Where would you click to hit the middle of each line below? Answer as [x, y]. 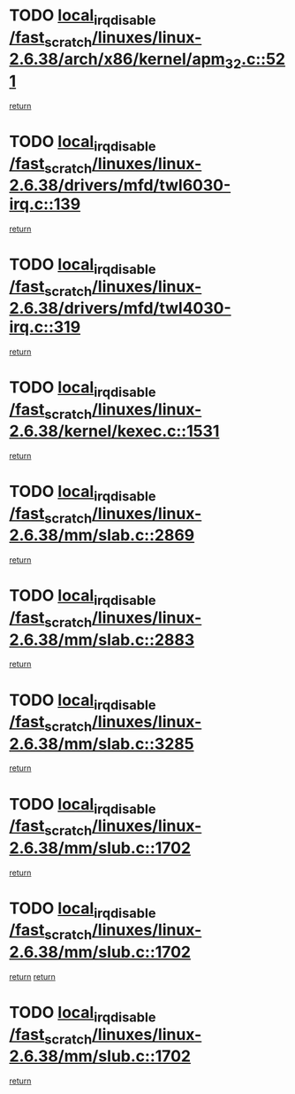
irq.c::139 [45, 204]
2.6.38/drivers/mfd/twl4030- [120, 309]
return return [32, 976]
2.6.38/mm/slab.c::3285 [102, 744]
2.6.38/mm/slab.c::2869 [102, 535]
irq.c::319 [45, 327]
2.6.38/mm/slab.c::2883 [102, 640]
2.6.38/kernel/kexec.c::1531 [114, 431]
